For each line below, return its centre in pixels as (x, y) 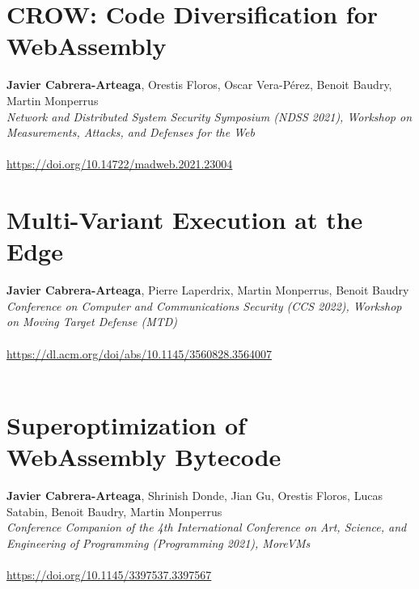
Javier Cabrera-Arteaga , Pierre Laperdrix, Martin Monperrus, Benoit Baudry (208, 290)
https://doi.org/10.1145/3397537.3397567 (109, 575)
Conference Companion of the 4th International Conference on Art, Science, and (207, 527)
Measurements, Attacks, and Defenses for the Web (131, 132)
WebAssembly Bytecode (144, 457)
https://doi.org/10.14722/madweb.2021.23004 (120, 164)
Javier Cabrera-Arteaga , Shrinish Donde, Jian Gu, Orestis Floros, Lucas (195, 496)
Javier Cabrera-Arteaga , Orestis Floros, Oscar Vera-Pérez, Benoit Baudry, (199, 85)
